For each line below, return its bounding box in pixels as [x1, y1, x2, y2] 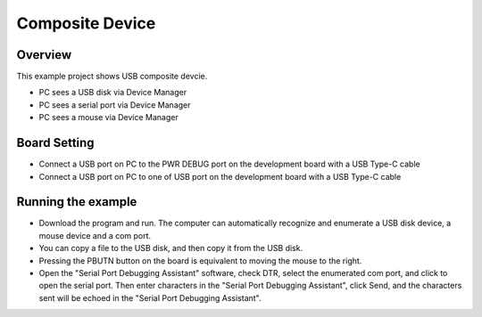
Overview [16, 47, 72, 62]
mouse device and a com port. [38, 230, 152, 240]
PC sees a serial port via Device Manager [38, 99, 191, 110]
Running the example [16, 194, 137, 209]
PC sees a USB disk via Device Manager [38, 87, 187, 98]
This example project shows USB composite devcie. [16, 71, 208, 82]
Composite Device [16, 13, 156, 33]
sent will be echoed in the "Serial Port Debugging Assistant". [38, 292, 262, 303]
